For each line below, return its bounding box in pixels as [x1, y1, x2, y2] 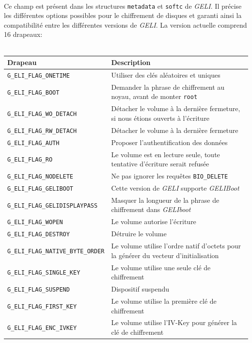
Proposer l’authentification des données [111, 137, 228, 147]
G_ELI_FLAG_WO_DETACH [7, 111, 77, 118]
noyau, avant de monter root [111, 91, 198, 101]
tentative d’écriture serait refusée [111, 159, 209, 169]
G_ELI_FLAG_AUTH [7, 139, 60, 147]
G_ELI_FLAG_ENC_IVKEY [7, 325, 77, 332]
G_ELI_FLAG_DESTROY [7, 231, 70, 238]
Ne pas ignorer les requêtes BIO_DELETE [111, 171, 228, 181]
